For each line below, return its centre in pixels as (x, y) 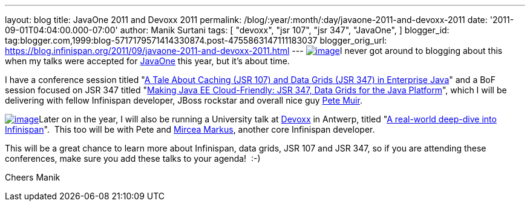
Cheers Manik (33, 177)
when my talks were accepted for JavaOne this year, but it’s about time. (147, 61)
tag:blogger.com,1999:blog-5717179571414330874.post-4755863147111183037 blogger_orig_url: (196, 40)
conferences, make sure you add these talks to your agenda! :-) (133, 158)
